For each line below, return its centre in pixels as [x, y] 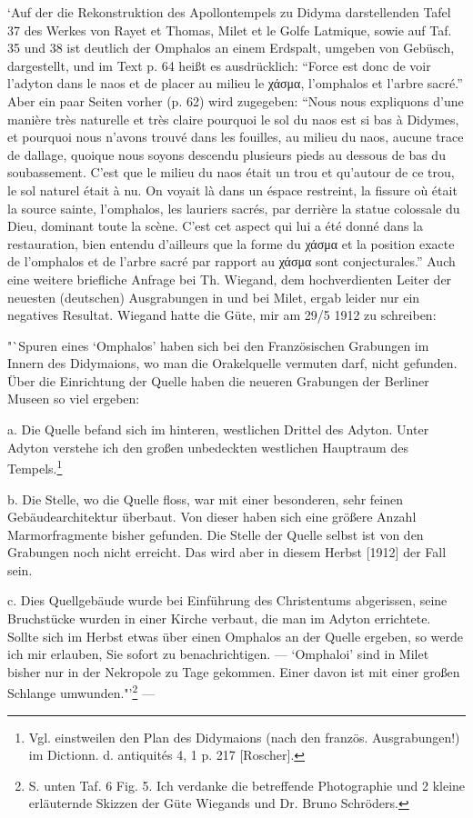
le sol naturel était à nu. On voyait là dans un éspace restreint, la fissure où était [232, 190]
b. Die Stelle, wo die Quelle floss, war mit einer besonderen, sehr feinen [206, 499]
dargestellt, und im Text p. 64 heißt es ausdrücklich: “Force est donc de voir [219, 65]
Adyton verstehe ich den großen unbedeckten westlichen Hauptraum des [208, 447]
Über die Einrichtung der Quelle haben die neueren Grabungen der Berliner [218, 380]
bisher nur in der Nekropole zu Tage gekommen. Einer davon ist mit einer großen [234, 671]
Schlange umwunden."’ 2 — [81, 692]
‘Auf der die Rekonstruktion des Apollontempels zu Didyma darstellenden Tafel [229, 12]
